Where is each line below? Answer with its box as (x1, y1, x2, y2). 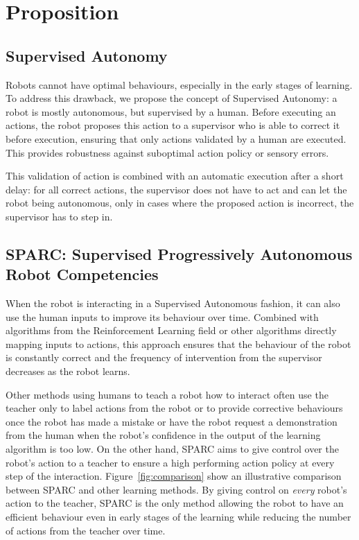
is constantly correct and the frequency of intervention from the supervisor (6, 350, 322, 365)
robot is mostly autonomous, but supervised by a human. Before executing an (6, 104, 336, 119)
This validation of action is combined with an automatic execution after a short (6, 168, 344, 183)
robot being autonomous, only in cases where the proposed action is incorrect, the (6, 195, 354, 210)
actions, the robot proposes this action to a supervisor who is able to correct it (6, 118, 340, 132)
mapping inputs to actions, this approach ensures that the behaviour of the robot (6, 336, 351, 351)
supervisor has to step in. (6, 209, 113, 223)
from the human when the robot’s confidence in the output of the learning (6, 428, 321, 442)
